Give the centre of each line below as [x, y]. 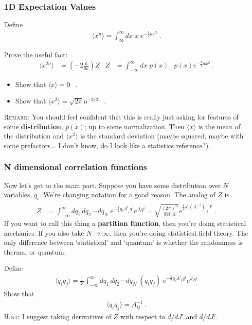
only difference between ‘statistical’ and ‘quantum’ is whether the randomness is [123, 242]
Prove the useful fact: [36, 54]
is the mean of [219, 126]
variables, [18, 195]
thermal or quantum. [35, 251]
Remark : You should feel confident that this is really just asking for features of [121, 117]
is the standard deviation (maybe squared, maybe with [162, 136]
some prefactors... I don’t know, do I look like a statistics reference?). [107, 145]
